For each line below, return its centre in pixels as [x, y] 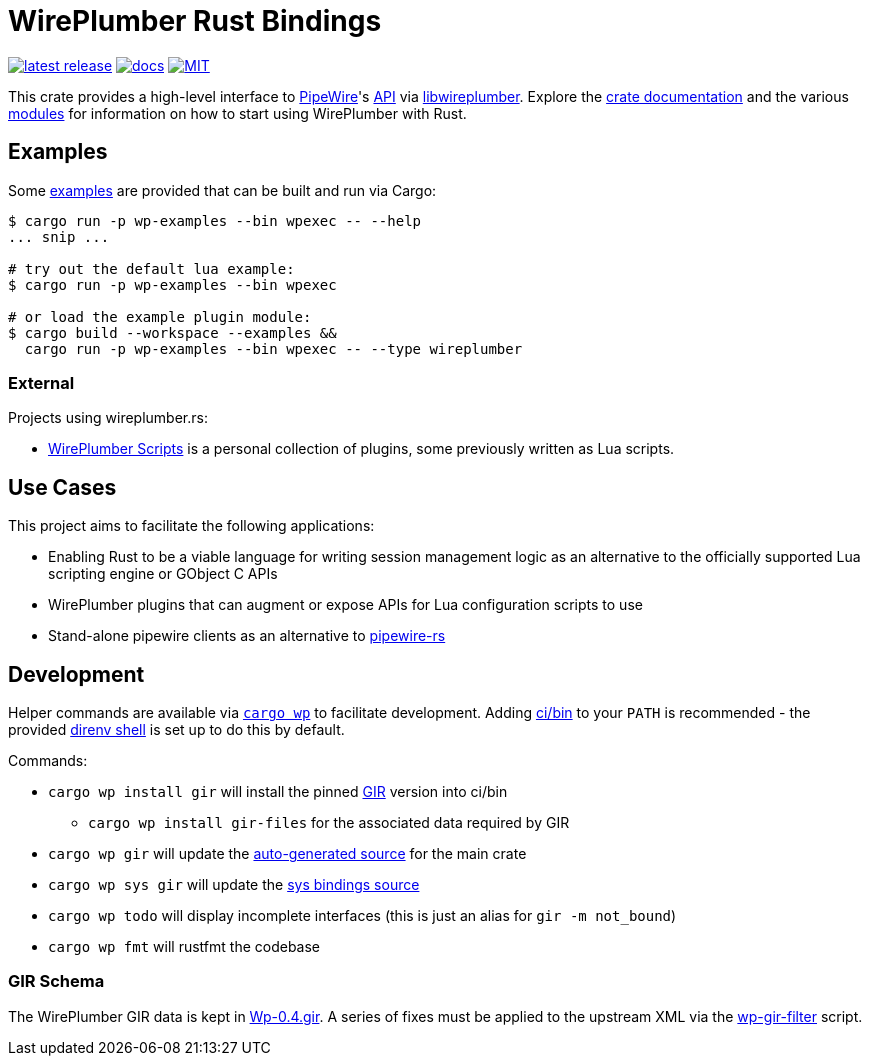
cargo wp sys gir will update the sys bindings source [234, 885]
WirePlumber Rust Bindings [195, 21]
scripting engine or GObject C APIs [163, 574]
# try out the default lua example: [151, 268]
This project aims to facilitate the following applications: [191, 526]
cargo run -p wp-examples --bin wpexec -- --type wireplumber [273, 348]
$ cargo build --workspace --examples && [172, 332]
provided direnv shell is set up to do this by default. [176, 730]
